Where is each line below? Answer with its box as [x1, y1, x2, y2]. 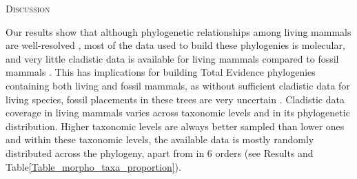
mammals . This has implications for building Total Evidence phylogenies [6, 65, 316, 79]
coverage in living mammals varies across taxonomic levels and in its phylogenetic [6, 105, 350, 120]
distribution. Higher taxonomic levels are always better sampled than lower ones [6, 118, 345, 133]
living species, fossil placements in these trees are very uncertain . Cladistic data [6, 92, 345, 106]
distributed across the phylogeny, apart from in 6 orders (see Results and [6, 145, 314, 160]
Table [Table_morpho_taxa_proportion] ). [6, 159, 181, 173]
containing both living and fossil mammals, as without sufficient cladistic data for [6, 78, 350, 92]
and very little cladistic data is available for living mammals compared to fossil [6, 51, 339, 65]
